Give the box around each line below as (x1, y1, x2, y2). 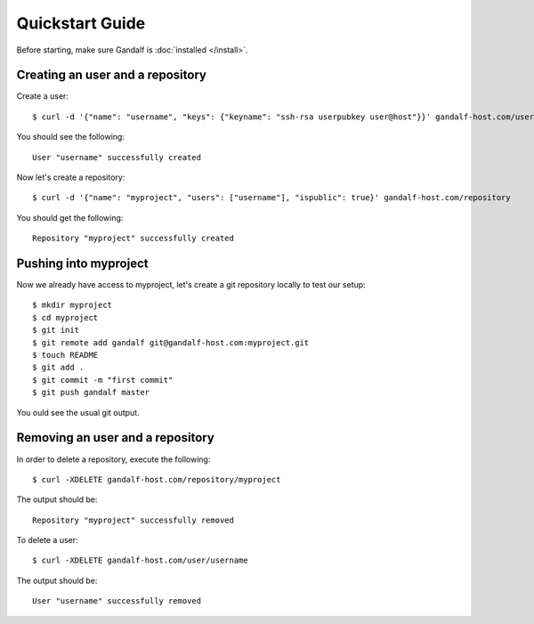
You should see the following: (16, 132, 125, 142)
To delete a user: (16, 535, 79, 546)
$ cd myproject (32, 312, 99, 322)
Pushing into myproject (16, 256, 149, 271)
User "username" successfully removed (32, 596, 202, 606)
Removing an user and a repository (16, 430, 215, 445)
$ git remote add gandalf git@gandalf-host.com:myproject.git (32, 337, 310, 347)
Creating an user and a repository (16, 68, 206, 83)
